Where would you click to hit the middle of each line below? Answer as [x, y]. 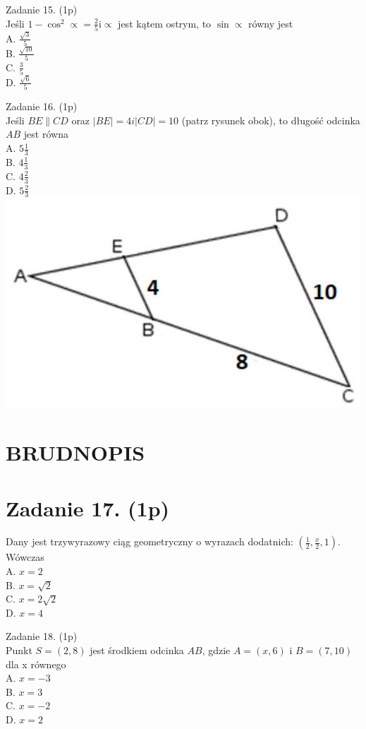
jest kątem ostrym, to [165, 23]
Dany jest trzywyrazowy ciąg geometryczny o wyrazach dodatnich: [150, 541]
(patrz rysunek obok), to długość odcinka [271, 120]
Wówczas [25, 557]
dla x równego [36, 664]
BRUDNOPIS [75, 452]
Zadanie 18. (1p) [42, 636]
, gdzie [216, 650]
